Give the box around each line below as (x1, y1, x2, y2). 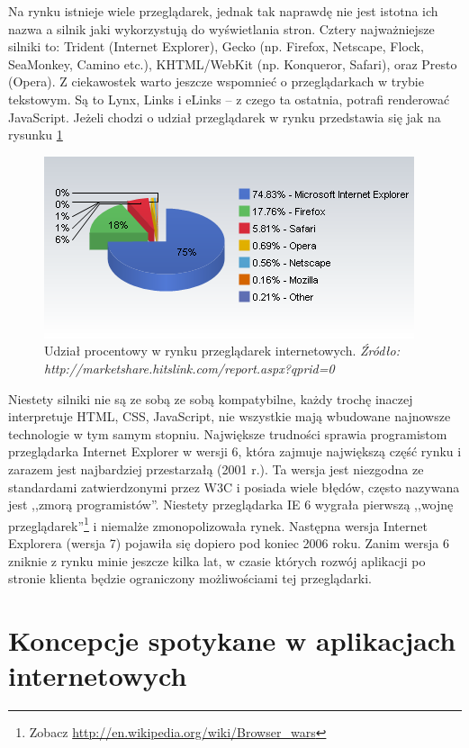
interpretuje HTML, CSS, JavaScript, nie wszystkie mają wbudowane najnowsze (8, 407, 451, 426)
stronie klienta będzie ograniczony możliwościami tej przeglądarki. (8, 569, 372, 588)
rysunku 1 (8, 125, 63, 144)
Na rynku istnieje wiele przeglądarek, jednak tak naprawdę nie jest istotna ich (8, 2, 438, 20)
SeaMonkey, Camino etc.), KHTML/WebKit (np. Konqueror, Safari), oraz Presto (8, 54, 457, 73)
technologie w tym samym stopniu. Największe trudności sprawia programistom (8, 424, 447, 443)
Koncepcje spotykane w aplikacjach (8, 621, 456, 658)
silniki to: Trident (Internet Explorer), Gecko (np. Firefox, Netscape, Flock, (8, 37, 424, 56)
